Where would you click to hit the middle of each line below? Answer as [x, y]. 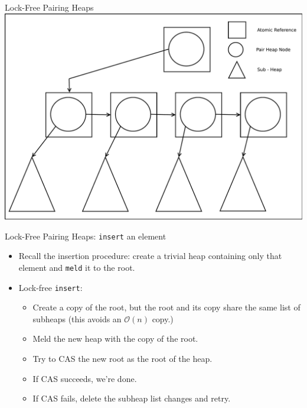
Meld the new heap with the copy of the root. [115, 339]
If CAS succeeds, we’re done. [85, 378]
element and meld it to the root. [77, 267]
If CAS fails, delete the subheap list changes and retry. [132, 398]
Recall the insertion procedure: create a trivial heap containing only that [150, 256]
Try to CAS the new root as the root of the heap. [123, 358]
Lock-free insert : [50, 287]
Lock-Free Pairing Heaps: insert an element [86, 236]
